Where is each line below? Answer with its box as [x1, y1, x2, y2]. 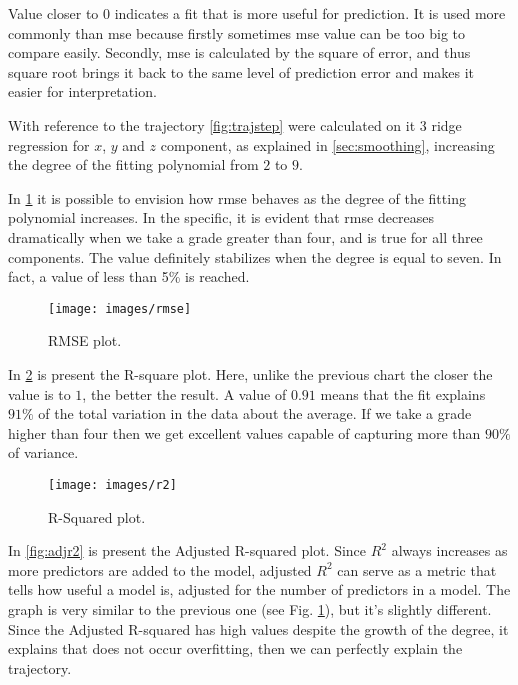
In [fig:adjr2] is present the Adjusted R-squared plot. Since [8, 540, 367, 561]
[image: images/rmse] [48, 301, 192, 316]
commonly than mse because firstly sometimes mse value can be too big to [8, 22, 466, 43]
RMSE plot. [48, 330, 122, 351]
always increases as [391, 540, 508, 561]
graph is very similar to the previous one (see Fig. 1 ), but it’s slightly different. [8, 598, 492, 619]
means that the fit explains [320, 383, 486, 404]
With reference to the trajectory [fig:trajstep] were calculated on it [8, 114, 416, 135]
